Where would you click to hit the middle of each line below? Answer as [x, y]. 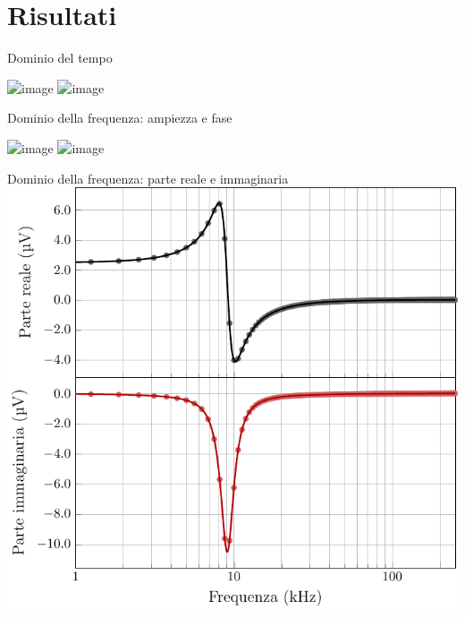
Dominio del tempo [60, 58]
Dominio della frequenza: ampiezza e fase [120, 118]
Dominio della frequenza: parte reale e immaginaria [148, 178]
